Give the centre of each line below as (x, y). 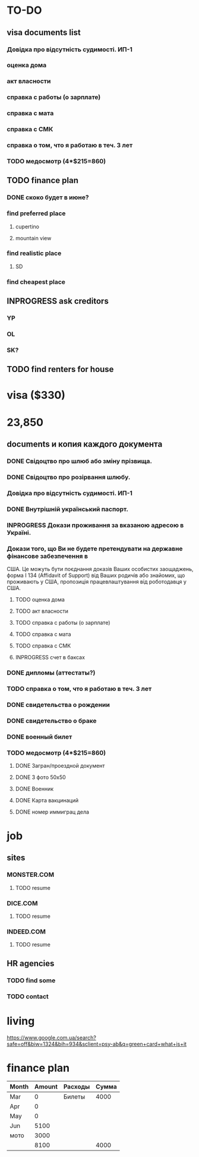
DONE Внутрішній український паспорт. (68, 509)
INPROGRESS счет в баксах (50, 657)
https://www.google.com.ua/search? (52, 1037)
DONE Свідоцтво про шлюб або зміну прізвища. (79, 461)
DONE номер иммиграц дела (52, 812)
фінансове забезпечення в (48, 556)
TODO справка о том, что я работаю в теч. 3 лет (79, 688)
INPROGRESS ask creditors (58, 301)
